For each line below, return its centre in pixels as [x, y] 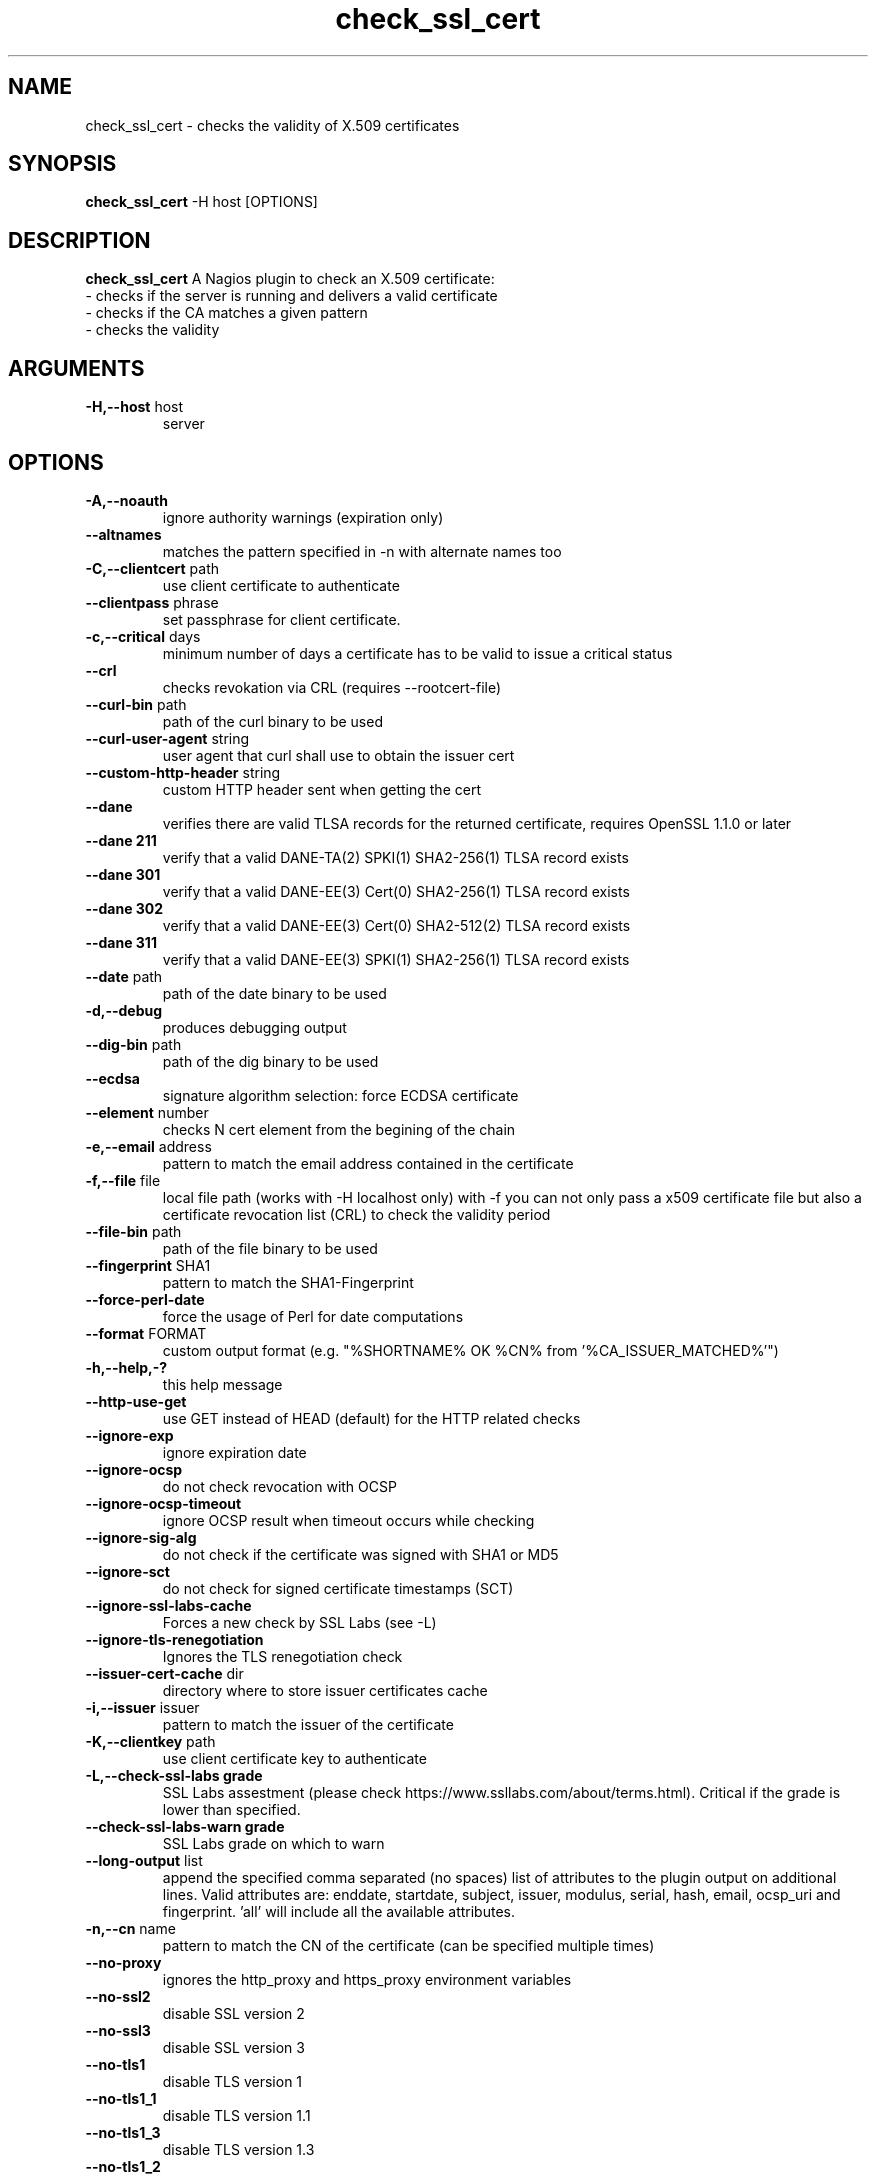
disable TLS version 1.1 [236, 2115]
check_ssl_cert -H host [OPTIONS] [201, 202]
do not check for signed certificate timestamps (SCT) [338, 1588]
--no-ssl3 [118, 2030]
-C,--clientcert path [152, 568]
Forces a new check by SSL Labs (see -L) [299, 1622]
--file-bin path [133, 1231]
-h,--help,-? [126, 1367]
